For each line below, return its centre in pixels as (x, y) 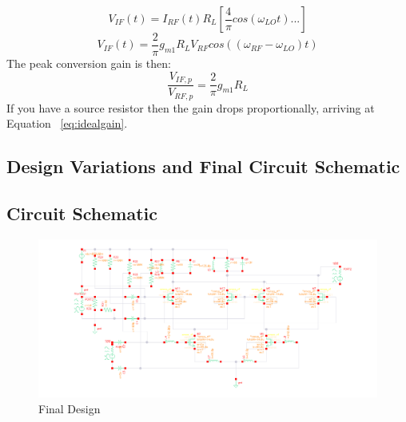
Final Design (70, 408)
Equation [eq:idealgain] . (67, 123)
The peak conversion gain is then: (89, 63)
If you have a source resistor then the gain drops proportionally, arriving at (191, 107)
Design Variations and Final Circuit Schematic (203, 166)
